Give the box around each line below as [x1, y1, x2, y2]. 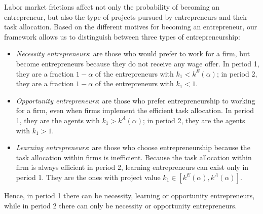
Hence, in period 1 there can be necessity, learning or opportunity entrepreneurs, [4, 190, 255, 200]
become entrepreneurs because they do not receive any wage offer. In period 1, [16, 58, 259, 68]
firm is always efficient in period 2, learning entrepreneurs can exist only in [16, 162, 249, 172]
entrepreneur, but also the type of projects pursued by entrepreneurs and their [4, 11, 248, 22]
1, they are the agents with [16, 115, 100, 125]
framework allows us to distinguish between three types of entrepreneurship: [4, 31, 240, 42]
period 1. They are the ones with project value [16, 171, 161, 182]
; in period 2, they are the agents [142, 115, 245, 125]
